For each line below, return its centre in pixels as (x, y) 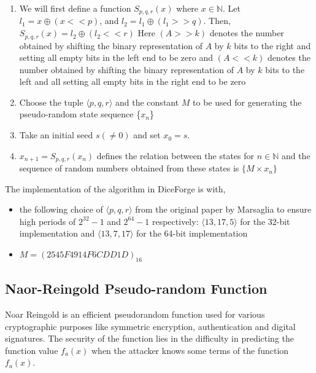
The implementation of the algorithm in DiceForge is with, (115, 188)
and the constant (147, 102)
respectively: (175, 221)
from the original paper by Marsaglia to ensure (223, 209)
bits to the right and (272, 45)
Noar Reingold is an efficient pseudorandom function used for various (135, 314)
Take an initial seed (56, 135)
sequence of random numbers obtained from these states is (129, 168)
